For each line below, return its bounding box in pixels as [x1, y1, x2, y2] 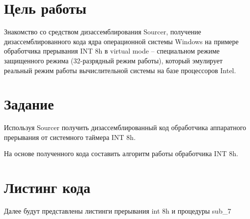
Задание [4, 94, 54, 114]
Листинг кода [4, 177, 91, 197]
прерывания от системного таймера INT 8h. [4, 132, 136, 142]
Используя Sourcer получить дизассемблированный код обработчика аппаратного [4, 122, 247, 133]
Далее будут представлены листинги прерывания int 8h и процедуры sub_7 [4, 206, 231, 216]
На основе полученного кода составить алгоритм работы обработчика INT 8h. [4, 148, 238, 159]
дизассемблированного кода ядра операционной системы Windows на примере [4, 36, 239, 46]
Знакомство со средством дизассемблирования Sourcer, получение [4, 27, 201, 37]
